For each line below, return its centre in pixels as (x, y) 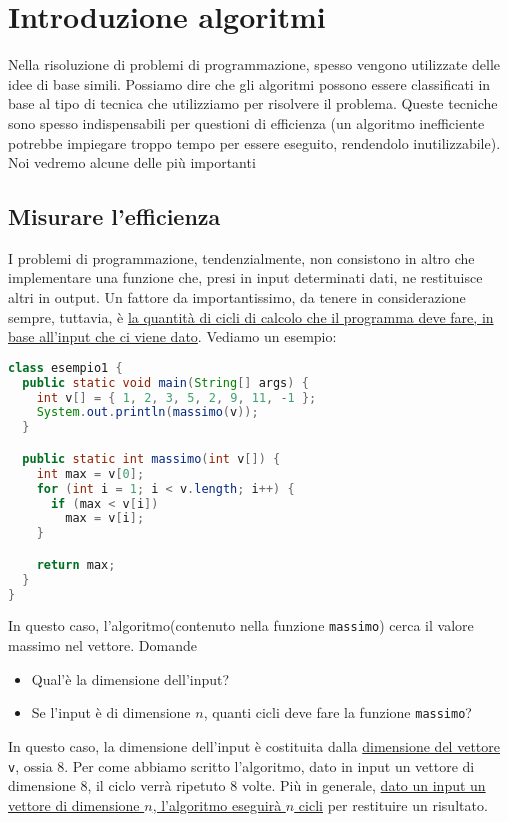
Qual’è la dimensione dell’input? (130, 678)
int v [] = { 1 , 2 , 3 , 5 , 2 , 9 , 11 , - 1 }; (176, 397)
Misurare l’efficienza (114, 216)
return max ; (76, 564)
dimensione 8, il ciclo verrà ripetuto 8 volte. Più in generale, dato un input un (247, 785)
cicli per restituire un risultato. (393, 804)
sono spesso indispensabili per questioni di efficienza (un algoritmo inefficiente (246, 122)
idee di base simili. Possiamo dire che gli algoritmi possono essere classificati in (249, 83)
